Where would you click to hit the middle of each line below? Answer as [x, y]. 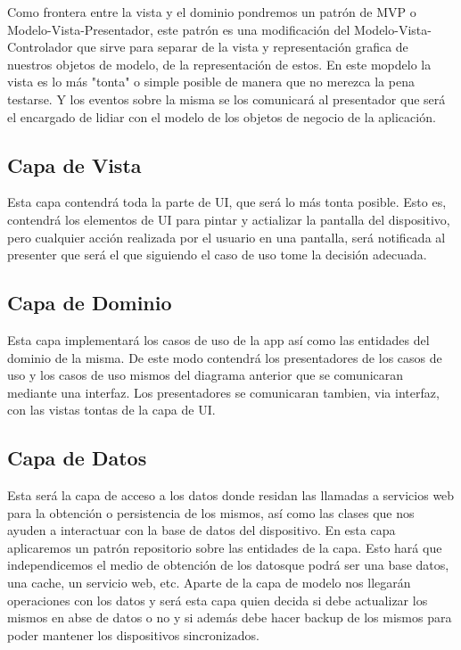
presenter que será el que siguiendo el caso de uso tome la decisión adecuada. [217, 255]
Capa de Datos [77, 458]
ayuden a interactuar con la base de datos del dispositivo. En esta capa [202, 530]
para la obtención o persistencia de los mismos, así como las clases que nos [211, 512]
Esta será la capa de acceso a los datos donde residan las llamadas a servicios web [231, 495]
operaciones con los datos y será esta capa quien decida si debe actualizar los [218, 600]
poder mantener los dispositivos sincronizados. [133, 634]
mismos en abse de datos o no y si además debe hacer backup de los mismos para [230, 617]
